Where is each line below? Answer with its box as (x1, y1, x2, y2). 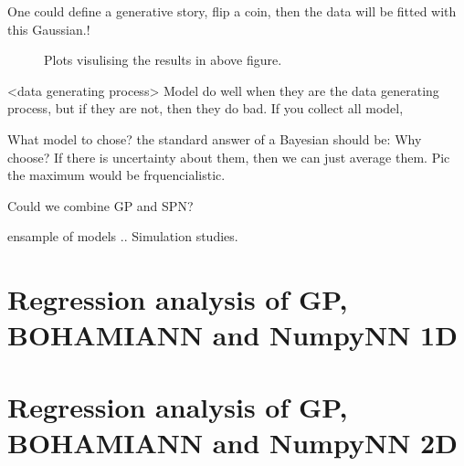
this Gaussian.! (7, 19, 90, 38)
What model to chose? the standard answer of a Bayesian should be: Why (7, 129, 422, 148)
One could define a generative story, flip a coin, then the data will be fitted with (7, 2, 457, 20)
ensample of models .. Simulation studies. (7, 227, 238, 246)
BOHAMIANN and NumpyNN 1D (7, 316, 458, 354)
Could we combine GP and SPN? (7, 196, 194, 215)
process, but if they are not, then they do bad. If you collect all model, (7, 99, 404, 118)
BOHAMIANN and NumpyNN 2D (7, 423, 458, 461)
